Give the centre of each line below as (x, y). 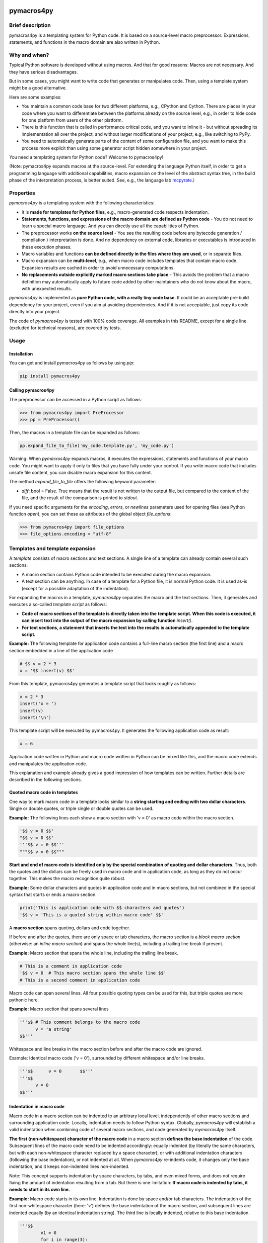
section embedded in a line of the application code (61, 650)
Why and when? (29, 55)
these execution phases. (47, 247)
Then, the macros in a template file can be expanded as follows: (74, 433)
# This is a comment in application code (71, 966)
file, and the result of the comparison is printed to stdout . (80, 498)
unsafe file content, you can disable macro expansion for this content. (81, 472)
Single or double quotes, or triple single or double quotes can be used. (81, 808)
